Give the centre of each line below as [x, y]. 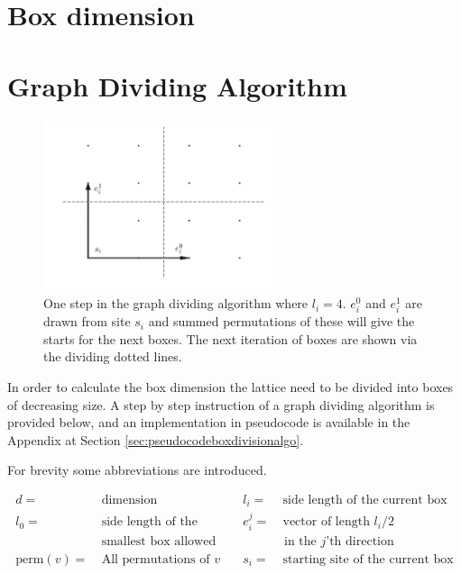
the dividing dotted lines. [113, 356]
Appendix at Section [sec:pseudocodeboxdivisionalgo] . [156, 439]
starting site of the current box [368, 559]
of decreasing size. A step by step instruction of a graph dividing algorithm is [221, 404]
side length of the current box [365, 500]
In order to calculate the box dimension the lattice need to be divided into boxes [230, 387]
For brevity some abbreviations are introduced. [137, 470]
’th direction [360, 541]
